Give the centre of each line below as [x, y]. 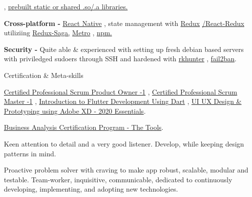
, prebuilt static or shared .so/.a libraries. [66, 6]
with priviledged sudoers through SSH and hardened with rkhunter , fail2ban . [120, 59]
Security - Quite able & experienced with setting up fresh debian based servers [124, 49]
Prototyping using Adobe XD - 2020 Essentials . [75, 111]
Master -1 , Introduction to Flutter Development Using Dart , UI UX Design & [123, 101]
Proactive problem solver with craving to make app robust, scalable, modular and [126, 170]
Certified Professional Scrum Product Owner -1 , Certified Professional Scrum [121, 91]
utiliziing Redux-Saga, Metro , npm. [58, 33]
